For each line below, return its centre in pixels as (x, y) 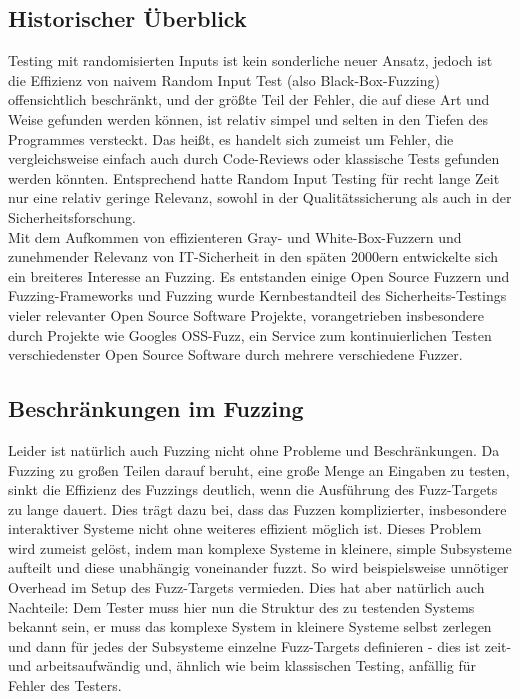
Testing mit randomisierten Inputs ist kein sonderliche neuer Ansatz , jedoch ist (250, 60)
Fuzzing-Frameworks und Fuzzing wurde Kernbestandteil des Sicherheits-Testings (257, 295)
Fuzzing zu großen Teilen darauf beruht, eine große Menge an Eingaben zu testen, (259, 469)
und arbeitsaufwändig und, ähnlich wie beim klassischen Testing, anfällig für (242, 665)
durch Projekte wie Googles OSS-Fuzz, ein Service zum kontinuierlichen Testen (250, 334)
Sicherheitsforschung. (72, 216)
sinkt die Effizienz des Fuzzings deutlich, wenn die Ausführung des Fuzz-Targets (253, 489)
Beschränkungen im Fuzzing (156, 408)
